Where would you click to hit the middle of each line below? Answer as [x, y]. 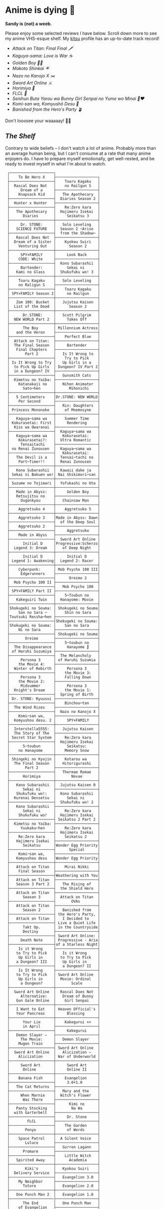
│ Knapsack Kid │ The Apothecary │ [53, 194]
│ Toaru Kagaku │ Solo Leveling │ [53, 280]
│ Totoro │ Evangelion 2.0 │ [53, 1186]
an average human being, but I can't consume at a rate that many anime [78, 153]
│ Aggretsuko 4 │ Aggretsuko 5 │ [53, 509]
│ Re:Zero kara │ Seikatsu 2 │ [53, 837]
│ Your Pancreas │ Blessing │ [53, 1013]
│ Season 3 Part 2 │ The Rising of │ [53, 884]
